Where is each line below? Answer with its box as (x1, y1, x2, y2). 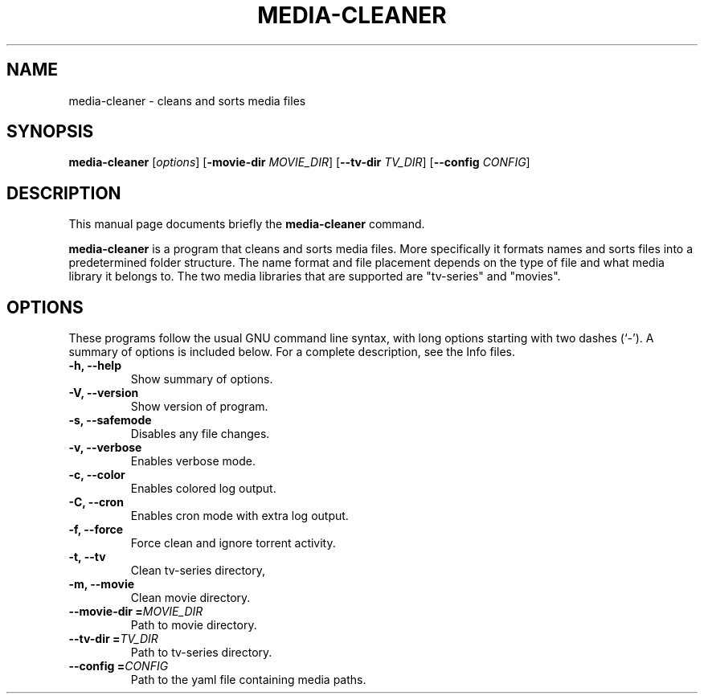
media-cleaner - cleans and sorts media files (68, 93, 306, 108)
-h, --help (68, 358, 121, 373)
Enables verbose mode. (130, 454, 256, 469)
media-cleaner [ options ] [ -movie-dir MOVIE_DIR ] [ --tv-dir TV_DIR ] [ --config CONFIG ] (68, 155, 530, 170)
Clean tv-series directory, (130, 563, 266, 578)
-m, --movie (68, 577, 135, 592)
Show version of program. (130, 399, 268, 414)
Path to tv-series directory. (130, 645, 272, 660)
